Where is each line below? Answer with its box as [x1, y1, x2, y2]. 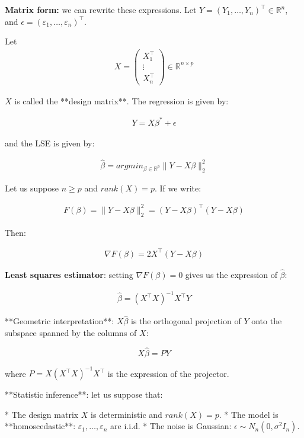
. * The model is [219, 408, 279, 420]
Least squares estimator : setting [5, 268, 133, 280]
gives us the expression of [185, 268, 277, 280]
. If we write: [154, 181, 201, 194]
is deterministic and [91, 408, 162, 420]
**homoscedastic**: [5, 420, 76, 432]
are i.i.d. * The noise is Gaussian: [110, 420, 232, 432]
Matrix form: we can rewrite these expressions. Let [5, 4, 197, 15]
